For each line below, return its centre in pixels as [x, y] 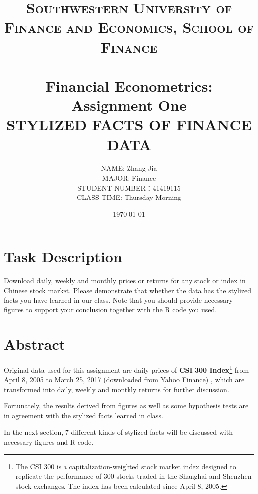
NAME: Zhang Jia [129, 168]
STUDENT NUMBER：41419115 [129, 187]
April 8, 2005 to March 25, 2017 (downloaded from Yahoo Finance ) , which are [124, 379]
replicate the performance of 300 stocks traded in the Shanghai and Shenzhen [133, 476]
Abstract [35, 344]
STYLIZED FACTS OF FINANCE [129, 125]
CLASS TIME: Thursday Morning [129, 197]
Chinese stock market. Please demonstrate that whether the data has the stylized [128, 290]
